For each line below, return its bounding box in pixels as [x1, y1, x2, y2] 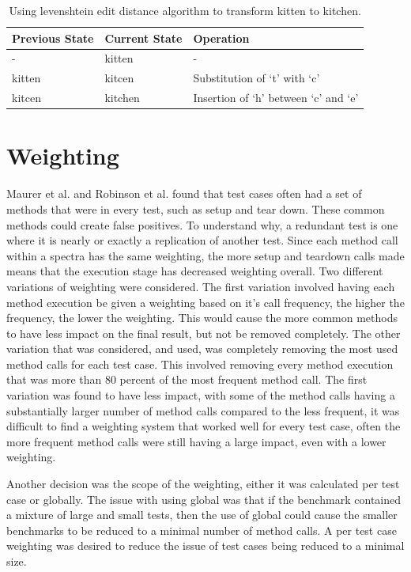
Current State [104, 29, 183, 46]
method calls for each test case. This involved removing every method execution [6, 355, 394, 372]
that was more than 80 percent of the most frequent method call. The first [6, 371, 368, 388]
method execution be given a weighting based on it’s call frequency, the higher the [6, 294, 405, 310]
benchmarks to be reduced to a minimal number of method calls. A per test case [6, 521, 397, 538]
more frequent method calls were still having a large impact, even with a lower [6, 433, 386, 449]
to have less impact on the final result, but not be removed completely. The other [6, 324, 401, 341]
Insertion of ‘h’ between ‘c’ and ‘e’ [193, 89, 359, 106]
